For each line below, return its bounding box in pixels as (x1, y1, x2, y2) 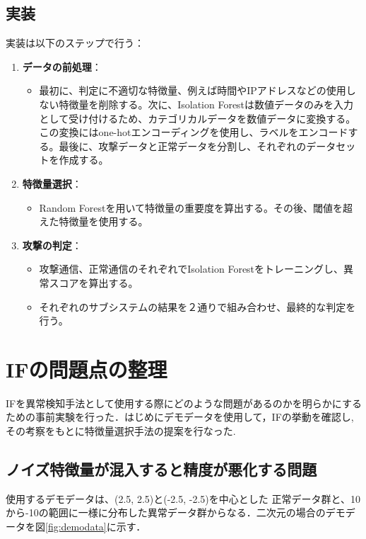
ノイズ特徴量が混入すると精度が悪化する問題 (6, 458, 317, 480)
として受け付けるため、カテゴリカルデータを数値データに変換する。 (39, 110, 356, 125)
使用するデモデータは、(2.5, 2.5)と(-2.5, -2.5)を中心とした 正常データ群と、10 (6, 491, 360, 506)
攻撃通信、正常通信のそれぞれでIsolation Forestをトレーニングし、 (39, 261, 344, 276)
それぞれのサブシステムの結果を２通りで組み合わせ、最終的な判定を (39, 299, 356, 314)
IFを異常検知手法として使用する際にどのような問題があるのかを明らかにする (6, 395, 362, 410)
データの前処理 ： (22, 59, 102, 74)
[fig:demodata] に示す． (45, 519, 146, 533)
